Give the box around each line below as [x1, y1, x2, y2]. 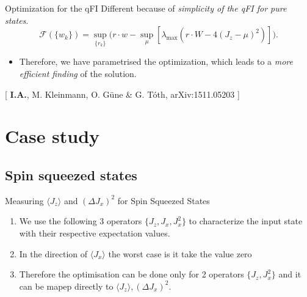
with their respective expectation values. [19, 226, 170, 239]
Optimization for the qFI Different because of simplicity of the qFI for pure [5, 2, 287, 14]
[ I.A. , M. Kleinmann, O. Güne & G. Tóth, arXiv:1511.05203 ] [5, 87, 240, 100]
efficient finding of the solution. [19, 67, 137, 79]
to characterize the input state [189, 215, 303, 227]
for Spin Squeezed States [117, 194, 210, 207]
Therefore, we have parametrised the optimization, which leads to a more [19, 55, 293, 68]
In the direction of [19, 247, 88, 260]
